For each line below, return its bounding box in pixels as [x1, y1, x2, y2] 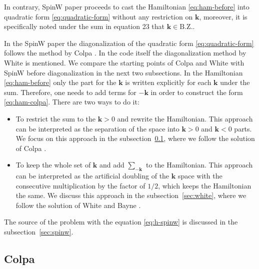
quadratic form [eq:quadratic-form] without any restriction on [4, 11, 193, 21]
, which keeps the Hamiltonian [158, 180, 251, 190]
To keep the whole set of [15, 159, 91, 170]
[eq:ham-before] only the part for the [4, 77, 116, 87]
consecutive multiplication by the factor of [15, 180, 145, 190]
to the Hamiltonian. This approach [145, 159, 253, 170]
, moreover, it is [199, 11, 247, 21]
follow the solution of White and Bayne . [15, 199, 141, 210]
